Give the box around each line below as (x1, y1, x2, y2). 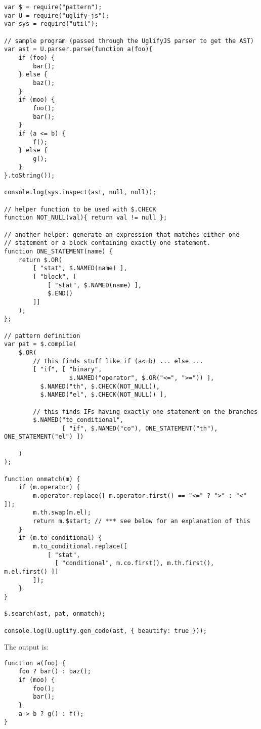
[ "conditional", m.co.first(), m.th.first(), (55, 560, 214, 567)
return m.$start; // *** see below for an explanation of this (33, 518, 250, 525)
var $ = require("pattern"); (4, 4, 102, 11)
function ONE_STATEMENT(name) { (4, 248, 113, 255)
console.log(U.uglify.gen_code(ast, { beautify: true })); (4, 627, 207, 634)
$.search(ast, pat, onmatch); (4, 610, 106, 618)
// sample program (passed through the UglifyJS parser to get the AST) (4, 37, 254, 45)
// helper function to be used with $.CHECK (4, 205, 156, 213)
